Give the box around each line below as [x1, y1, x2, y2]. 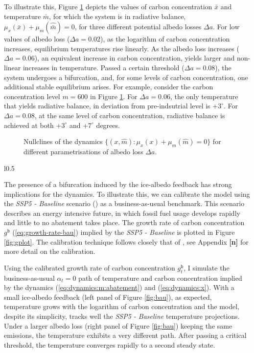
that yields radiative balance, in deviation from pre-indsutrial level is [4, 101, 210, 111]
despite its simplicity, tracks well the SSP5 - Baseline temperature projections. [4, 311, 240, 321]
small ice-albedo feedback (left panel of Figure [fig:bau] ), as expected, [4, 291, 212, 302]
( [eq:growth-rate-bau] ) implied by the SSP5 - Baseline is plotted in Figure [12, 227, 235, 237]
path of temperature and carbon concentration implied [78, 272, 242, 283]
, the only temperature [170, 91, 238, 101]
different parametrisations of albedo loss [23, 146, 143, 156]
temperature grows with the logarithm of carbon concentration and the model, [4, 301, 239, 311]
